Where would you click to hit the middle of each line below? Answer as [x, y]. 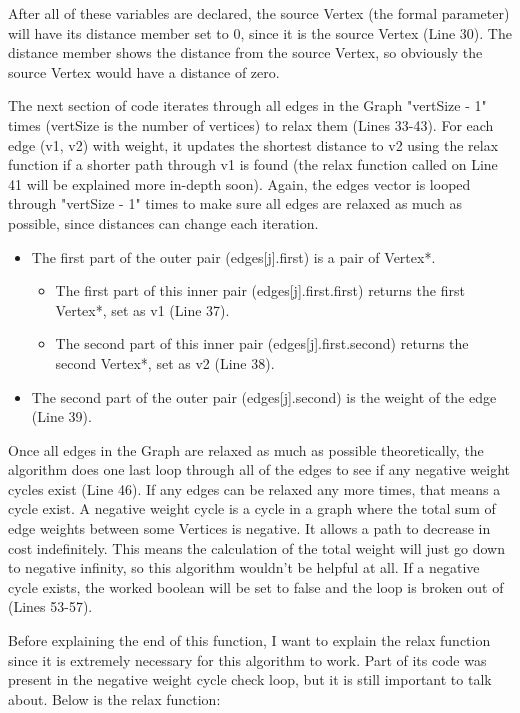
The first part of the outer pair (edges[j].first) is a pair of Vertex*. [233, 256]
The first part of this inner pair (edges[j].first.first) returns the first [260, 290]
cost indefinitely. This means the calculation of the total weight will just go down [256, 547]
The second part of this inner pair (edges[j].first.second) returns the [262, 343]
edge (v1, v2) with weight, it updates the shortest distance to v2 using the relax [253, 144]
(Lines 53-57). [50, 606]
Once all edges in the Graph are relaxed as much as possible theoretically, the [246, 449]
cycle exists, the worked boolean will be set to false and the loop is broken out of [256, 586]
